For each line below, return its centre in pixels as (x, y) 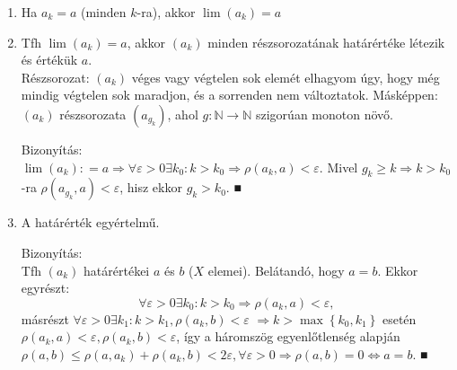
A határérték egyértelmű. (90, 222)
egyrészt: (45, 288)
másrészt (45, 318)
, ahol (183, 114)
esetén (399, 318)
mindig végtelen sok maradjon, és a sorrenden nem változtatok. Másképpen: (229, 95)
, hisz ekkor (151, 187)
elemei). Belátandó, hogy (276, 270)
